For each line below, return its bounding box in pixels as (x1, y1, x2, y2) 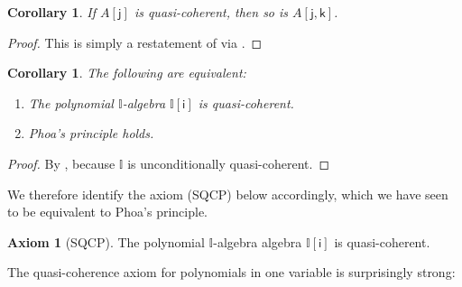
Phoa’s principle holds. (28, 124, 154, 143)
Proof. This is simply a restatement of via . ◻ (7, 32, 263, 51)
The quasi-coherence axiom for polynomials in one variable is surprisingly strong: (7, 263, 456, 282)
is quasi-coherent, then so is (134, 3, 289, 21)
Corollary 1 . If (7, 3, 96, 21)
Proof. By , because (7, 153, 115, 172)
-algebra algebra (213, 232, 302, 251)
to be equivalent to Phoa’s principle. (7, 202, 208, 221)
